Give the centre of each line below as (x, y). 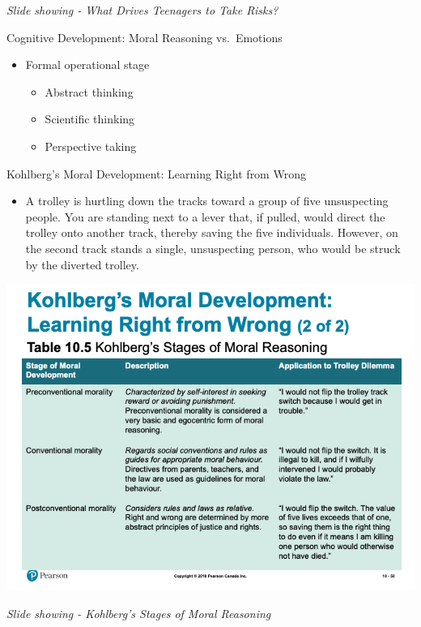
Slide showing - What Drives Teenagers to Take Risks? (142, 10)
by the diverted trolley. (82, 264)
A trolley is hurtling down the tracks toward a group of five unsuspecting (207, 201)
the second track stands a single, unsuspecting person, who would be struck (213, 248)
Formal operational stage (87, 64)
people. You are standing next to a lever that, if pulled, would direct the (205, 216)
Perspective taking (91, 146)
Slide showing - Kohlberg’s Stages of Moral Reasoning (139, 613)
